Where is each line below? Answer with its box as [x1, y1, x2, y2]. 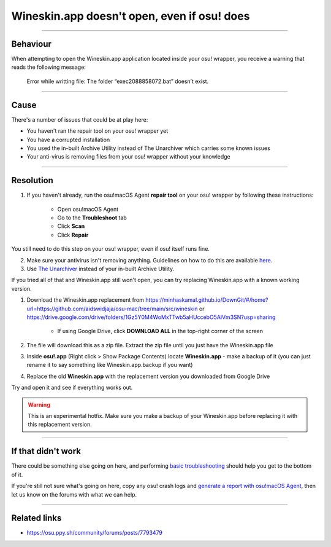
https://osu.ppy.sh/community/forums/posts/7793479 [26, 529, 162, 537]
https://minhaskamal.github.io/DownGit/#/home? [145, 296, 269, 304]
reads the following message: [11, 63, 86, 71]
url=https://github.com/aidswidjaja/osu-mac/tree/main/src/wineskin [26, 305, 198, 312]
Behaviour [11, 39, 52, 49]
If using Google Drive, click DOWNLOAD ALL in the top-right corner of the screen [57, 328, 264, 335]
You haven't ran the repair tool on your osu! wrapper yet [26, 127, 169, 135]
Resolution [11, 175, 53, 186]
